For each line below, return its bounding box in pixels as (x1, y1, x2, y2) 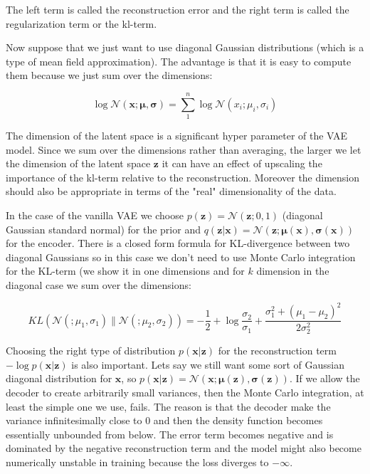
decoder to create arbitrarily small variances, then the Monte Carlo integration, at (6, 385, 364, 400)
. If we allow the (289, 371, 360, 386)
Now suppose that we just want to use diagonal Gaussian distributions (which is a (6, 40, 364, 55)
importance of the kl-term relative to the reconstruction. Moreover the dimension (6, 169, 360, 184)
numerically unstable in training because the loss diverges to (6, 454, 269, 469)
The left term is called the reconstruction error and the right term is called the (6, 2, 349, 16)
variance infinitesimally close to (6, 413, 142, 428)
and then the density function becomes (153, 413, 323, 428)
